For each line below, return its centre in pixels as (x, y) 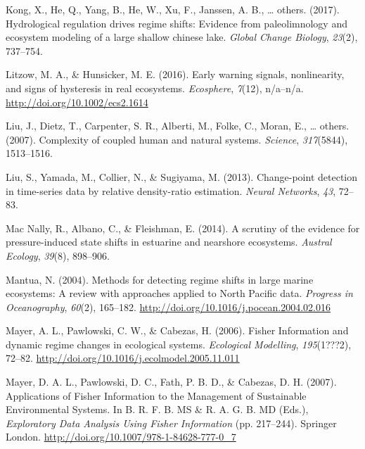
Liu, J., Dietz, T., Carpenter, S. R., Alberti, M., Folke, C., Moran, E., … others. (178, 126)
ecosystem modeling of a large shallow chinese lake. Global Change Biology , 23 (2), (182, 37)
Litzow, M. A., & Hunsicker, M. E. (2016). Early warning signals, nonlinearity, (175, 74)
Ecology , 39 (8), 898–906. (58, 255)
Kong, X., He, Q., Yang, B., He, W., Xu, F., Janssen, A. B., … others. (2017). (173, 9)
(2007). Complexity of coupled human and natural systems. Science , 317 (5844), (177, 139)
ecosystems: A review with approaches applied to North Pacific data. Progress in (179, 293)
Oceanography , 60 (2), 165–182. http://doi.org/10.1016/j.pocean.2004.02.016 (168, 306)
